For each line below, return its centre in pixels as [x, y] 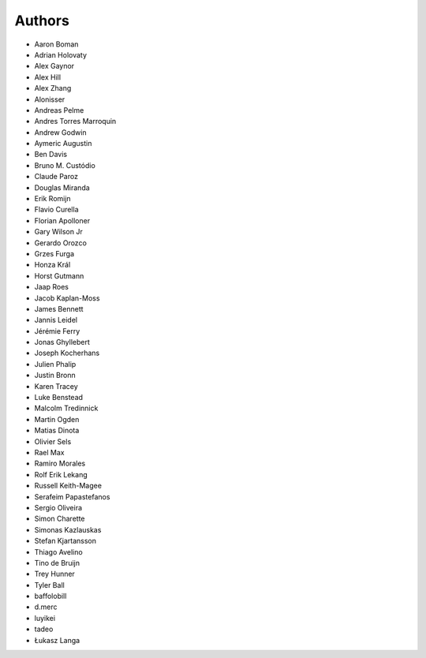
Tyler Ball [49, 585]
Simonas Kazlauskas [68, 529]
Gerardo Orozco [60, 243]
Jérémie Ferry [57, 331]
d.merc [46, 607]
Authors [42, 21]
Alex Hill [48, 77]
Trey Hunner [54, 574]
